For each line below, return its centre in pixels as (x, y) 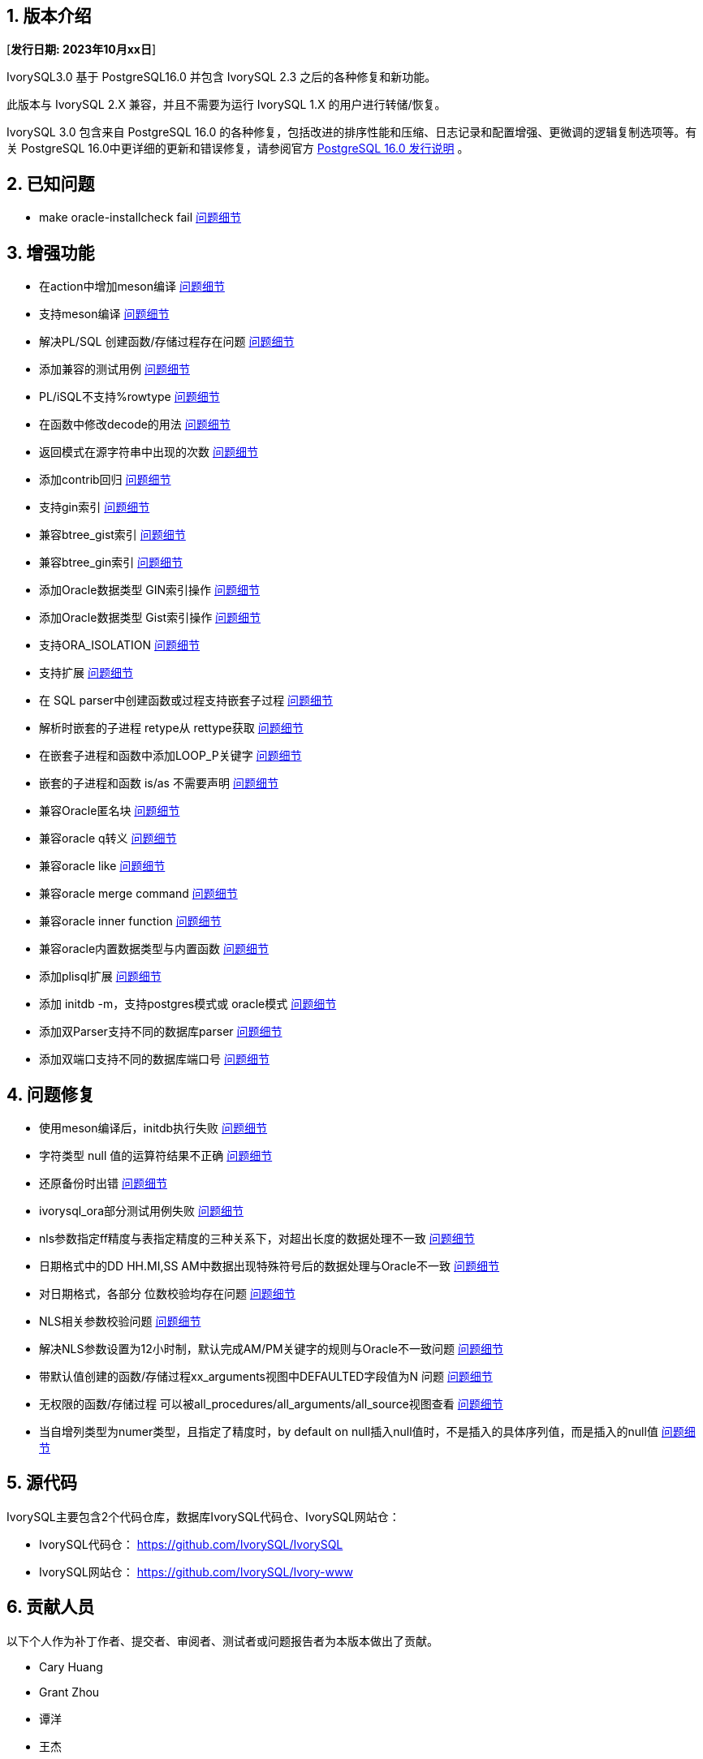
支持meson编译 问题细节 (104, 314)
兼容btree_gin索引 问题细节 (111, 563)
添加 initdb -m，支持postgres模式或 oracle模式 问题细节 (188, 1004)
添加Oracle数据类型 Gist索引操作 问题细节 (150, 618)
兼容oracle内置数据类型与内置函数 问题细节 (154, 949)
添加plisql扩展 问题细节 (100, 977)
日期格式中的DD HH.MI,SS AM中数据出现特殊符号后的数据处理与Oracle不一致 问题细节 (269, 1265)
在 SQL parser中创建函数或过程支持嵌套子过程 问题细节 (186, 701)
